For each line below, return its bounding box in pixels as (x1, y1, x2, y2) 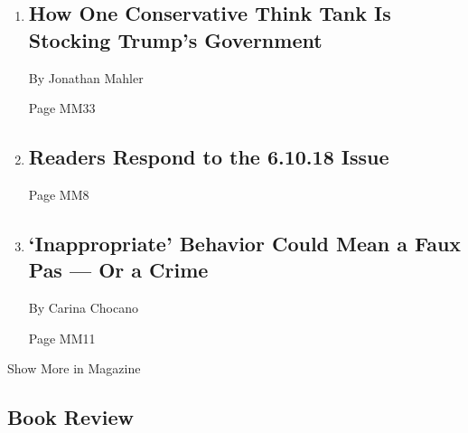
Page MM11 (28, 328, 96, 347)
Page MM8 (28, 184, 89, 203)
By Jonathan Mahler (28, 68, 144, 87)
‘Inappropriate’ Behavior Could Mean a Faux (28, 229, 462, 257)
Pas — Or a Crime (28, 256, 209, 284)
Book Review (7, 403, 134, 431)
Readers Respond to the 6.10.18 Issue (28, 143, 389, 171)
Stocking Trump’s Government (28, 25, 323, 53)
